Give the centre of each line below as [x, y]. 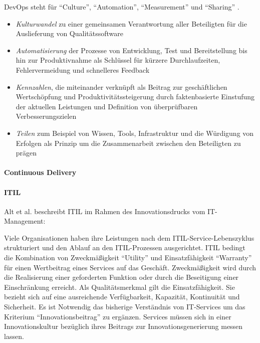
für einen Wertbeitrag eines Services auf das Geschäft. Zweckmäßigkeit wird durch [130, 267]
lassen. [14, 336]
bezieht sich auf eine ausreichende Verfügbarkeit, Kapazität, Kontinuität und [122, 297]
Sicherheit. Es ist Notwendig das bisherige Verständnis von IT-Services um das [125, 307]
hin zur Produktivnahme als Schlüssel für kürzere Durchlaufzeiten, [118, 60]
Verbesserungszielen [46, 116]
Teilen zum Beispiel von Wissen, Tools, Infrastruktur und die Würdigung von [135, 133]
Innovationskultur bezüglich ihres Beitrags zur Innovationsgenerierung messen [123, 326]
